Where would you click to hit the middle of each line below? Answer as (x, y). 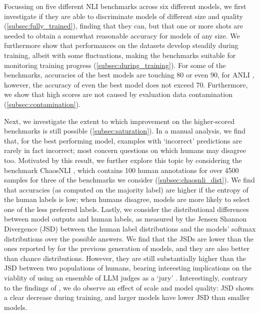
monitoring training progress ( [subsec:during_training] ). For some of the (115, 65)
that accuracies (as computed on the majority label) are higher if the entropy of (126, 189)
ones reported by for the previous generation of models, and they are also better (127, 248)
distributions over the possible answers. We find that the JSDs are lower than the (129, 238)
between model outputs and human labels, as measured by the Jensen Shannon (125, 219)
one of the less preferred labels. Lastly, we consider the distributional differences (126, 209)
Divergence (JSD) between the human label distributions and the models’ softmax (130, 229)
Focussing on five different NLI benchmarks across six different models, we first (125, 6)
